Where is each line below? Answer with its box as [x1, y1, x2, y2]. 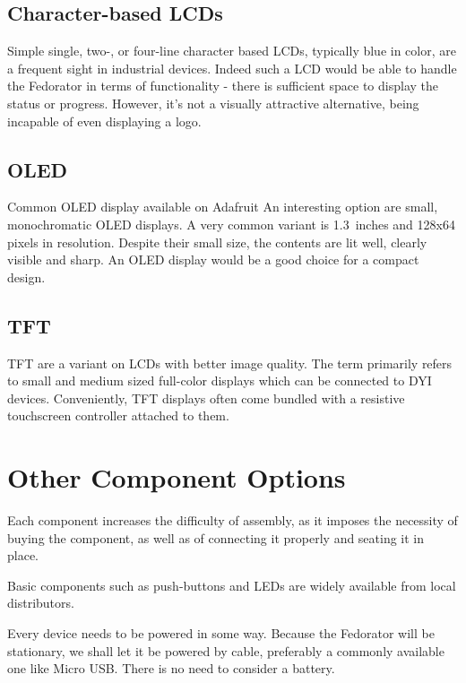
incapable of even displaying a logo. [7, 111, 202, 130]
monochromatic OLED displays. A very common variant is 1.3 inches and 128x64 [7, 214, 455, 233]
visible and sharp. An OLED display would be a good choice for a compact [7, 250, 419, 269]
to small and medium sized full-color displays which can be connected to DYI [7, 371, 432, 390]
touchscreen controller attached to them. [7, 406, 229, 425]
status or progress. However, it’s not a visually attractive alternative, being [7, 93, 419, 112]
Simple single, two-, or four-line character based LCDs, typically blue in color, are [7, 41, 456, 60]
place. [7, 546, 39, 565]
